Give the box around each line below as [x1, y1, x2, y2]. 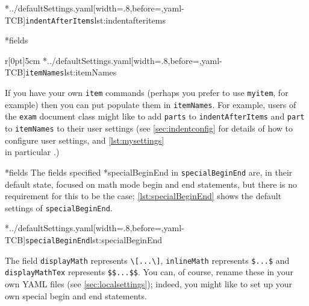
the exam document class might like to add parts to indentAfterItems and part [5, 110, 305, 123]
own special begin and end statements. [5, 289, 147, 302]
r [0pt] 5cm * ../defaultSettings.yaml [5, 54, 131, 66]
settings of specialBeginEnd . [5, 201, 113, 214]
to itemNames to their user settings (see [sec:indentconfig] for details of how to [5, 122, 293, 135]
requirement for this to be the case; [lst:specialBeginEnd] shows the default [5, 190, 282, 202]
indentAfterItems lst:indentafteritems [25, 13, 166, 26]
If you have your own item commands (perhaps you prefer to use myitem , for [5, 86, 289, 99]
